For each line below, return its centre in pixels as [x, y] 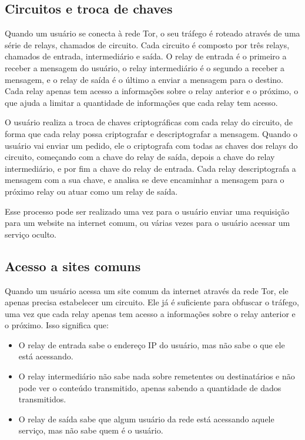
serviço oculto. [31, 234]
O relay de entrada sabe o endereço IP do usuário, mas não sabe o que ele [152, 344]
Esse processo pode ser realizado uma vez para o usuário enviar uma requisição [147, 211]
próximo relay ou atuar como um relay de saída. [91, 191]
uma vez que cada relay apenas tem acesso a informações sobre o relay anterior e [150, 313]
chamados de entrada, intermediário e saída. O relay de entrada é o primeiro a [146, 56]
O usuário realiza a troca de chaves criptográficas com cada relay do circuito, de [149, 122]
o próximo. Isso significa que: [57, 325]
